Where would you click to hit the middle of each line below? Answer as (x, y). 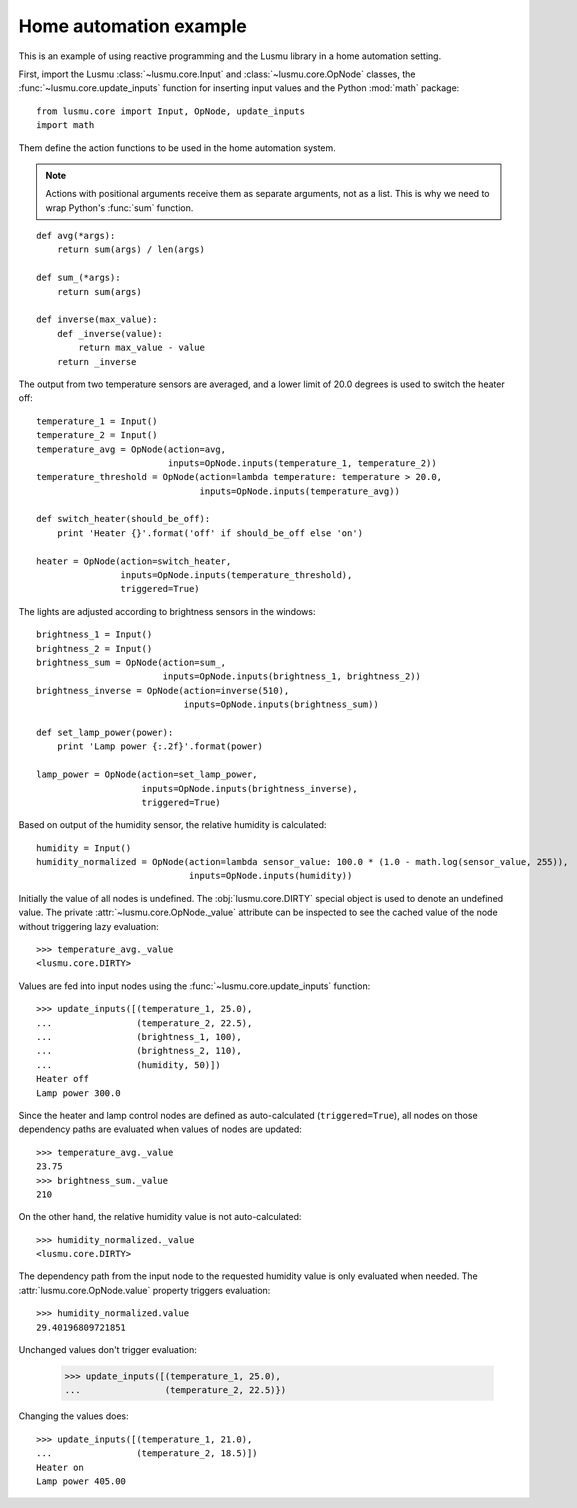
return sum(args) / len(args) (130, 249)
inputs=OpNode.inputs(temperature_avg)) (299, 491)
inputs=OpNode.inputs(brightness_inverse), (250, 788)
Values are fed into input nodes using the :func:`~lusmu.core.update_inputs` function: (194, 986)
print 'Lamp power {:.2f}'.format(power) (160, 746)
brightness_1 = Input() (94, 634)
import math (65, 125)
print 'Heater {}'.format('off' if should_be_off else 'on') (210, 533)
